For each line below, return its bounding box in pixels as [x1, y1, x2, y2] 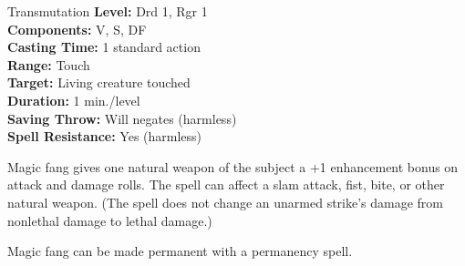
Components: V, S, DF [7, 19, 147, 38]
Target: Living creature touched [7, 73, 191, 92]
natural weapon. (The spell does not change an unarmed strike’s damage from [7, 192, 444, 211]
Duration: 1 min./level [7, 90, 140, 109]
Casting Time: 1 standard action [7, 37, 201, 56]
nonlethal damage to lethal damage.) [7, 210, 212, 230]
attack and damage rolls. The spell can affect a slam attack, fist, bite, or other [7, 175, 445, 194]
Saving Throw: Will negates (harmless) [7, 108, 237, 128]
